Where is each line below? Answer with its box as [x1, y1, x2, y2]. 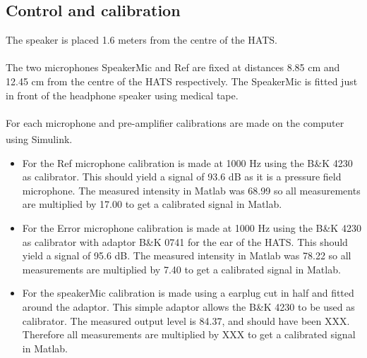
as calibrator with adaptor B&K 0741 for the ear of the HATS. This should [22, 234, 348, 249]
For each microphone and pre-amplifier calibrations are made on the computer [6, 115, 344, 130]
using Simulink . [6, 132, 73, 147]
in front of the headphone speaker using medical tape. [6, 87, 239, 102]
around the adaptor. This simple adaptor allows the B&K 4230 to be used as [22, 299, 355, 314]
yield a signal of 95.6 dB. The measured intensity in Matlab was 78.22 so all [22, 248, 351, 263]
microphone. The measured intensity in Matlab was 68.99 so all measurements [22, 183, 361, 197]
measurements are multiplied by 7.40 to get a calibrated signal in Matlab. [22, 261, 341, 276]
